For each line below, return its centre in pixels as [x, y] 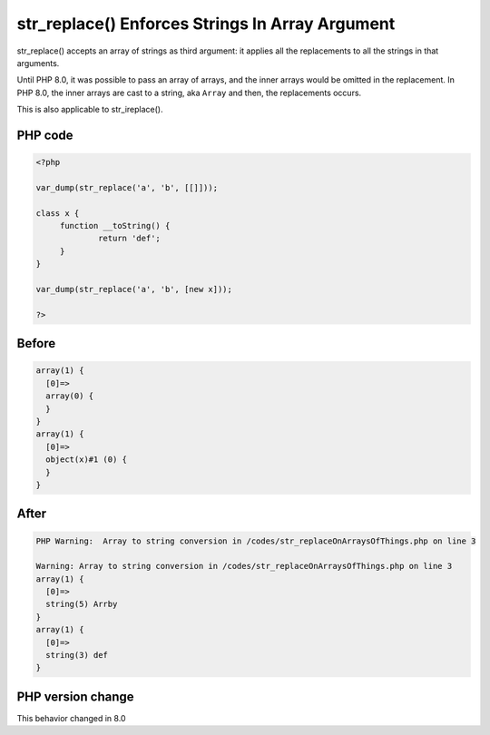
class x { [58, 213]
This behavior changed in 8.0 [71, 718]
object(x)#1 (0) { [86, 460]
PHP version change [76, 696]
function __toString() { [115, 226]
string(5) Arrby [82, 604]
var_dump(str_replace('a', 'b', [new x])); [134, 289]
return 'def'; [129, 239]
